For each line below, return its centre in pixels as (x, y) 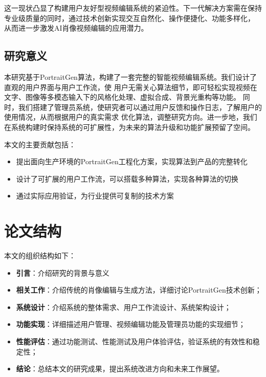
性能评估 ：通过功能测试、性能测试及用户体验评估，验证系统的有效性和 (134, 341)
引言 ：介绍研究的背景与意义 (63, 272)
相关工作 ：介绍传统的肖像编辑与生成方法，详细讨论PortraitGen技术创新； (139, 290)
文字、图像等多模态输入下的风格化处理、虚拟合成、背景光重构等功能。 (122, 97)
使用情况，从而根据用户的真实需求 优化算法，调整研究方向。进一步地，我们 (131, 117)
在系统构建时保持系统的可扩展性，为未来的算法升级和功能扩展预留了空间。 (129, 127)
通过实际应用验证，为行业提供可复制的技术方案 (95, 196)
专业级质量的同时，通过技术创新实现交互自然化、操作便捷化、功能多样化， (129, 18)
